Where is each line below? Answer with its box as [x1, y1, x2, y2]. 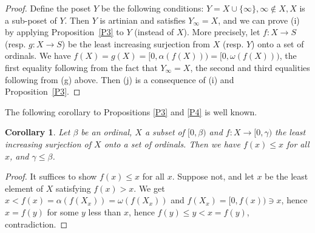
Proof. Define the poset [5, 2, 91, 14]
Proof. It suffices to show [5, 170, 97, 183]
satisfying [55, 181, 91, 194]
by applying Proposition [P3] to [5, 25, 124, 38]
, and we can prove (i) [218, 13, 300, 26]
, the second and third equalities [190, 61, 310, 73]
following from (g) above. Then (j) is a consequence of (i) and [5, 73, 234, 86]
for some [47, 205, 79, 218]
